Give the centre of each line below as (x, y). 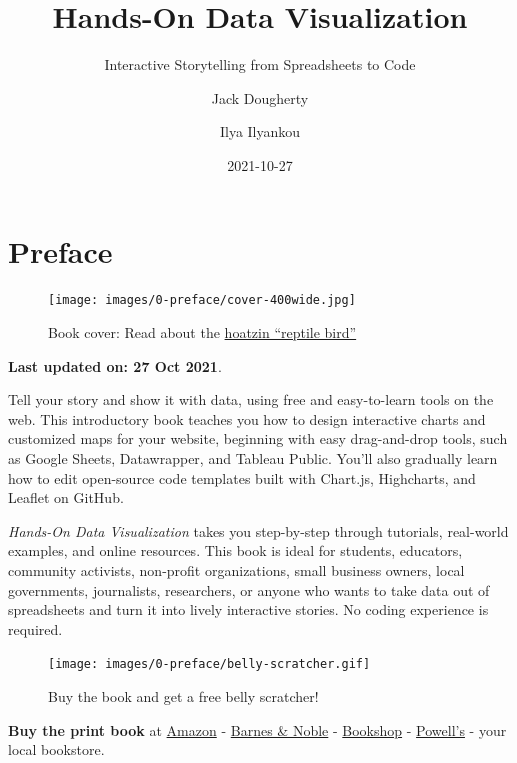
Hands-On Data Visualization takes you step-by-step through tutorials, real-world (258, 530)
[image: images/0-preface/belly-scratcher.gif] (209, 664)
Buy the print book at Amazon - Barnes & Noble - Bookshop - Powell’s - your (257, 729)
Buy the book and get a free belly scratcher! (183, 696)
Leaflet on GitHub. (66, 497)
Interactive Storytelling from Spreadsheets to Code (260, 64)
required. (35, 628)
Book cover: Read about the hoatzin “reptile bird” (202, 332)
